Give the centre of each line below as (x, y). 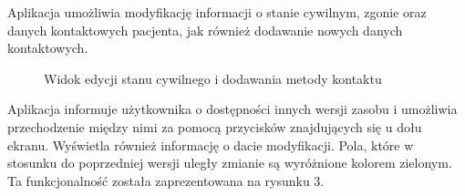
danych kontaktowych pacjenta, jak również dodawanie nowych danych (205, 30)
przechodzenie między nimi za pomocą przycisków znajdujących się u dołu (215, 126)
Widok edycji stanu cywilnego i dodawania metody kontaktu (213, 78)
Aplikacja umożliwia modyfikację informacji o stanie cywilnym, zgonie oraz (217, 12)
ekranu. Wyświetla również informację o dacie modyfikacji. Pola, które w (211, 144)
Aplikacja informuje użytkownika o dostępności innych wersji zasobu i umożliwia (232, 109)
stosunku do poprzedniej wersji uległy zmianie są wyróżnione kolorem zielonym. (230, 163)
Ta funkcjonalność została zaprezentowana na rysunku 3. (166, 180)
